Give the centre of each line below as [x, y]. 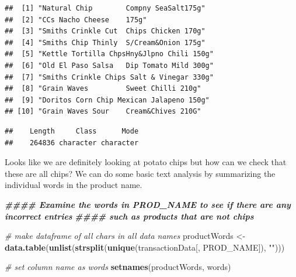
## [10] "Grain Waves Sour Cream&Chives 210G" [103, 112]
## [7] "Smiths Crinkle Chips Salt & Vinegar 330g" [109, 77]
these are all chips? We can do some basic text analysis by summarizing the [140, 173]
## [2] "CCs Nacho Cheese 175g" [76, 20]
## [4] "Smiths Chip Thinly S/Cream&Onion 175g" [105, 42]
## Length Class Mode [72, 131]
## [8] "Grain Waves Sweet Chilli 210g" [103, 89]
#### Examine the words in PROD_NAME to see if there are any [148, 204]
